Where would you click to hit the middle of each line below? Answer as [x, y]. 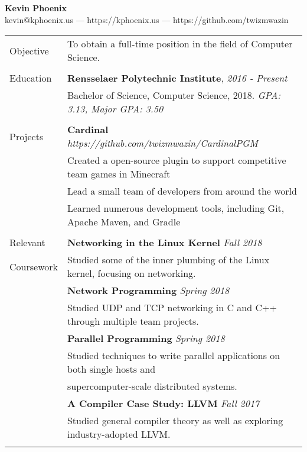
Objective [29, 50]
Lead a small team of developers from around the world [182, 191]
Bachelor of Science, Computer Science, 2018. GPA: [174, 95]
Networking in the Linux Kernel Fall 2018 [164, 243]
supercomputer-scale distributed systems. [152, 386]
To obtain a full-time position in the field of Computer [180, 44]
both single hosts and [111, 369]
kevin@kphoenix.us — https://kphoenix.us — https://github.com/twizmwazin [147, 19]
